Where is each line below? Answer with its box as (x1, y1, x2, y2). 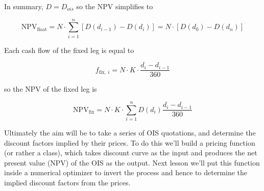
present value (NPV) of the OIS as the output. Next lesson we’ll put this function (4, 157, 260, 168)
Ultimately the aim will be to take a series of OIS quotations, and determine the (4, 127, 256, 138)
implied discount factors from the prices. (4, 177, 131, 188)
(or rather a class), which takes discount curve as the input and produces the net (4, 147, 257, 158)
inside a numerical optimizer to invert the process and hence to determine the (4, 167, 247, 178)
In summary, (4, 1, 43, 11)
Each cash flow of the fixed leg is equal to (4, 44, 134, 55)
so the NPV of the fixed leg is (4, 84, 97, 94)
